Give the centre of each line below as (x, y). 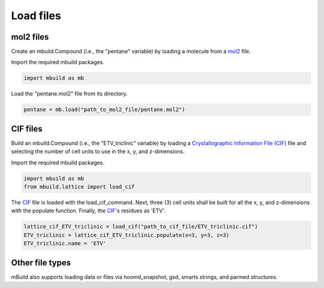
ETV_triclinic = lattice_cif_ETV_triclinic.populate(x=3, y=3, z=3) (127, 235)
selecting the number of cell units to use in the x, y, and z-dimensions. (98, 151)
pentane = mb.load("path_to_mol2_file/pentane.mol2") (104, 110)
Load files (36, 16)
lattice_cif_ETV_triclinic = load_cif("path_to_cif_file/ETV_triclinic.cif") (141, 227)
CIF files (27, 129)
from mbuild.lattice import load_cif (79, 187)
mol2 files (30, 37)
